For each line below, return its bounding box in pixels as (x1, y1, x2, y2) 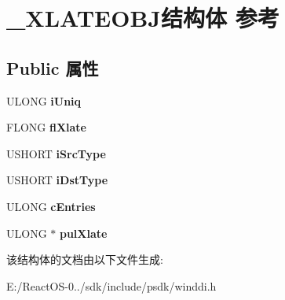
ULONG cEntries (6, 198, 96, 214)
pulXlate (59, 224, 108, 241)
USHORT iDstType (6, 172, 108, 188)
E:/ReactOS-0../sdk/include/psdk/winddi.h (6, 277, 217, 294)
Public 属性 (6, 55, 99, 80)
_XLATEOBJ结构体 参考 (6, 2, 280, 34)
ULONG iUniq (6, 92, 82, 109)
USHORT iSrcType (6, 145, 106, 161)
